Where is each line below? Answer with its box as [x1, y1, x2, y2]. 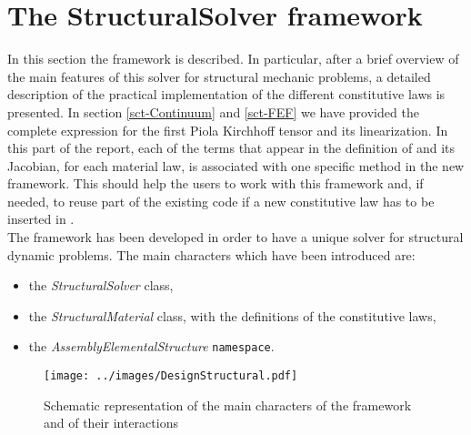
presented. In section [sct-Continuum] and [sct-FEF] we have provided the [7, 102, 419, 121]
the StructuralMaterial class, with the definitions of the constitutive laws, [28, 306, 436, 325]
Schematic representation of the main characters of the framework [44, 395, 412, 414]
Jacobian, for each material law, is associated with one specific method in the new [7, 156, 465, 175]
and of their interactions [44, 413, 178, 432]
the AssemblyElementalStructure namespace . [28, 337, 275, 356]
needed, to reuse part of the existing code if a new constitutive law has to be [7, 191, 435, 210]
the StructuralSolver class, [28, 276, 174, 295]
